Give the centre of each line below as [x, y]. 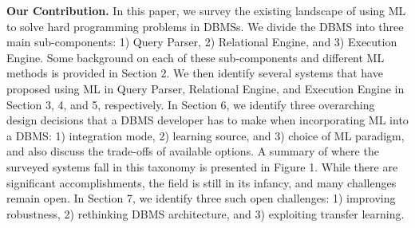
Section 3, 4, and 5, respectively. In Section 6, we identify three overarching [191, 104]
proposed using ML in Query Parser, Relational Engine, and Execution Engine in [206, 88]
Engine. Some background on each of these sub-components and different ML [196, 57]
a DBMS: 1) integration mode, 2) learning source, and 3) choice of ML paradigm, [206, 135]
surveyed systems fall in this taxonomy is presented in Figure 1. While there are [202, 166]
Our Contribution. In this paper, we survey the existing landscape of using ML [206, 10]
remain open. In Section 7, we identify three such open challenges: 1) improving [201, 198]
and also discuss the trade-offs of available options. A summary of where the [193, 151]
